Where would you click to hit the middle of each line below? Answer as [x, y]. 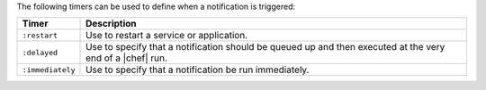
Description [111, 24]
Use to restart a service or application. [167, 36]
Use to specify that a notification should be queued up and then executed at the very [265, 47]
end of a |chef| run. [127, 58]
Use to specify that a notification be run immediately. [198, 70]
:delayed [40, 52]
